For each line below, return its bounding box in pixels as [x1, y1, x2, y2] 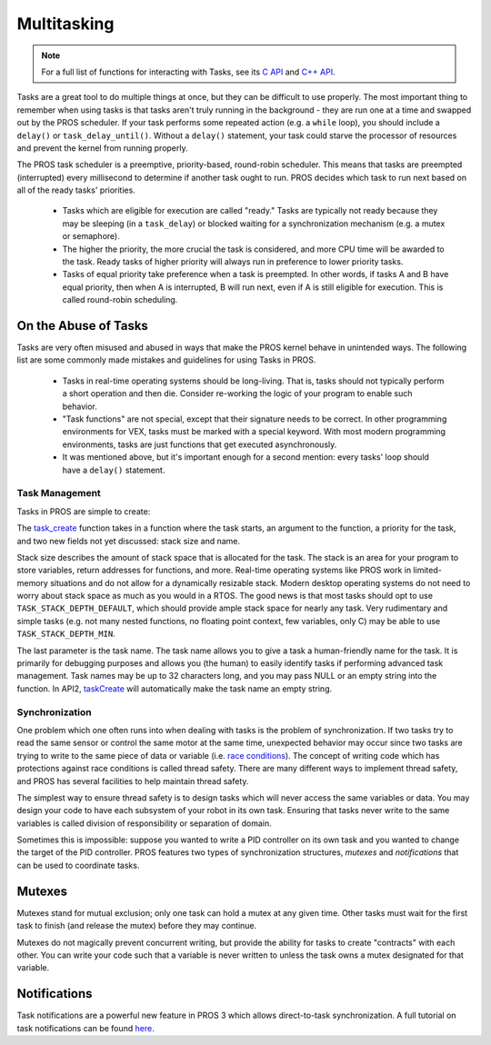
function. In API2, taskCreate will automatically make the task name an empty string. [16, 682, 332, 694]
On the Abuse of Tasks [16, 318, 149, 333]
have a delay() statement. [62, 464, 165, 475]
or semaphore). [62, 231, 120, 242]
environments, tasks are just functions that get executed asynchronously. [62, 439, 337, 450]
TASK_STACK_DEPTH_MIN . [16, 628, 115, 640]
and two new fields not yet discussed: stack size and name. [16, 535, 241, 546]
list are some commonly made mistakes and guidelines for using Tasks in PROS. [16, 354, 316, 365]
